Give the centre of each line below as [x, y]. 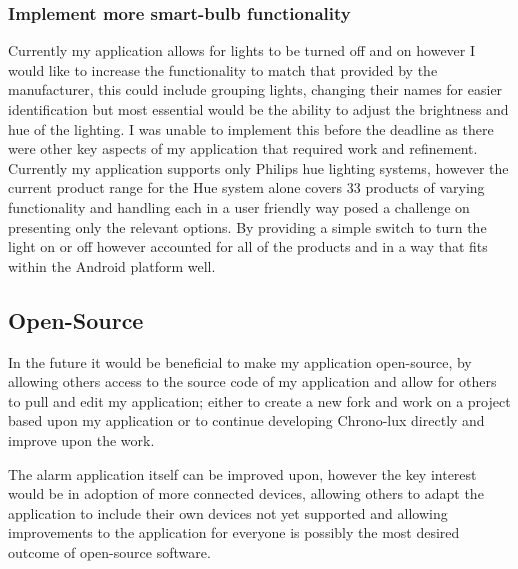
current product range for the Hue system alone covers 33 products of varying [246, 187]
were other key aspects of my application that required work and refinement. [243, 148]
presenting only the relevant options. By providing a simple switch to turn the [247, 226]
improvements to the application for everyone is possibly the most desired [234, 532]
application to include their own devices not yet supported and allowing [228, 512]
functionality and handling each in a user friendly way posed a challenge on [239, 206]
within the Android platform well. [112, 265]
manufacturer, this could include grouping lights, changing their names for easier [255, 89]
